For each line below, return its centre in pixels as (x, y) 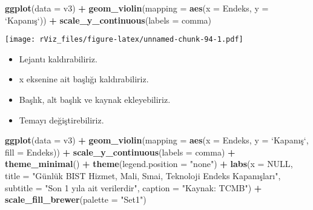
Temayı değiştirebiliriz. (61, 120)
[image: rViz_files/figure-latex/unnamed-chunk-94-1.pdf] (124, 40)
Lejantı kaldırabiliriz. (58, 58)
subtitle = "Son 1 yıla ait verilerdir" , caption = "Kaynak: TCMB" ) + (133, 187)
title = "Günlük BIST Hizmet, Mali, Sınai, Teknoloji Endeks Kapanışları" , (143, 176)
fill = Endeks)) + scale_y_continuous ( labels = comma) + (120, 152)
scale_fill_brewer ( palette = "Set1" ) (76, 199)
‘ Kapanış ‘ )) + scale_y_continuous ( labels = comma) (108, 20)
